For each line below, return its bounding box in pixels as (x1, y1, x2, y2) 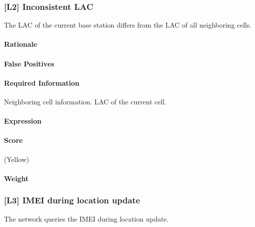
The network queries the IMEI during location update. (4, 213, 169, 224)
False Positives (4, 58, 55, 68)
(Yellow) (4, 154, 29, 164)
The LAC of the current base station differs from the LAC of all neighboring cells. (4, 20, 252, 30)
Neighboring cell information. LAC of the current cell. (4, 96, 167, 106)
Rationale (4, 39, 37, 49)
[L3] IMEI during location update (4, 194, 140, 206)
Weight (4, 173, 29, 183)
